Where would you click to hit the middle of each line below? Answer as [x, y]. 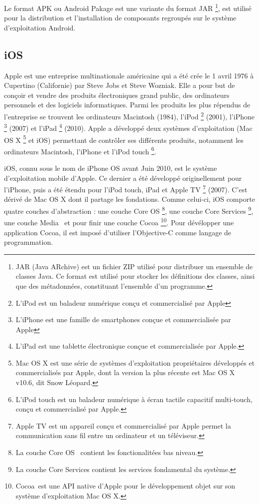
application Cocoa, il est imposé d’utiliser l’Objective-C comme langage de [118, 232]
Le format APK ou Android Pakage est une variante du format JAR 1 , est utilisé [128, 7]
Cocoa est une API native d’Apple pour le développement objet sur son [126, 486]
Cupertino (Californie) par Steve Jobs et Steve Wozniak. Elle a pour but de [120, 85]
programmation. [29, 242]
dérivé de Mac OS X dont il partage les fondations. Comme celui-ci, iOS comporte [129, 199]
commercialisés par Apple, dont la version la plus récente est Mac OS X [125, 372]
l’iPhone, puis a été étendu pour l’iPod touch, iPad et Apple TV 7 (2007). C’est [126, 189]
